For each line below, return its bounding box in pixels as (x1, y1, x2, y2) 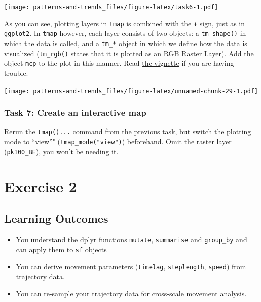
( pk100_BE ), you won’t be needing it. (4, 146, 119, 156)
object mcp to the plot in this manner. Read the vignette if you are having (4, 58, 234, 68)
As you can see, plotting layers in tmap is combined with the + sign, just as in (4, 18, 245, 28)
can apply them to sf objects (16, 244, 107, 254)
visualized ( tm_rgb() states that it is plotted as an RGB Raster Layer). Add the (4, 48, 254, 58)
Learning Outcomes (4, 210, 108, 226)
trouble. (4, 67, 28, 78)
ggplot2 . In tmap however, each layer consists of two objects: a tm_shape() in (4, 28, 246, 38)
